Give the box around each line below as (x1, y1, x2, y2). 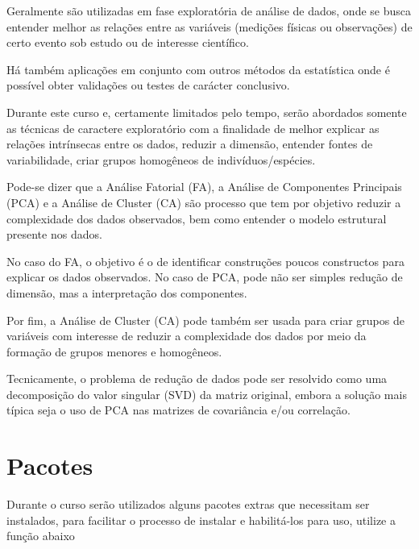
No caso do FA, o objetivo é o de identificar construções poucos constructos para (6, 252, 404, 269)
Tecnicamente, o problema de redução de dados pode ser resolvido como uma (6, 370, 388, 387)
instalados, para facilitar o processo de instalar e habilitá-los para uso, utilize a (6, 511, 396, 528)
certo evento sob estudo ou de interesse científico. (6, 34, 249, 51)
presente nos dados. (6, 226, 102, 243)
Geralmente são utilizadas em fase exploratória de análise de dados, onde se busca (6, 2, 411, 19)
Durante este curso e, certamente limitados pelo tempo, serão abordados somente (6, 103, 407, 120)
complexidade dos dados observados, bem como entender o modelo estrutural (6, 210, 387, 227)
